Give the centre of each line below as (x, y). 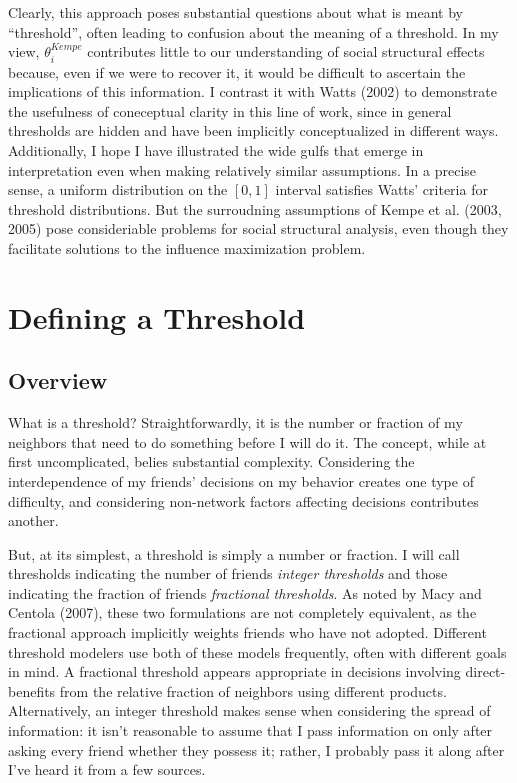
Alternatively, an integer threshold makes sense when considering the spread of (249, 710)
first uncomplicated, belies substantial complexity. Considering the (211, 461)
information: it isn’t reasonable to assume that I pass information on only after (250, 730)
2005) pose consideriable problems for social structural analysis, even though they (258, 228)
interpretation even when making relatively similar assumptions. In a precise (242, 169)
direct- (485, 671)
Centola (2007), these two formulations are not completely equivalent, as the (242, 612)
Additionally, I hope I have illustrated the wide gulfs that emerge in (216, 149)
